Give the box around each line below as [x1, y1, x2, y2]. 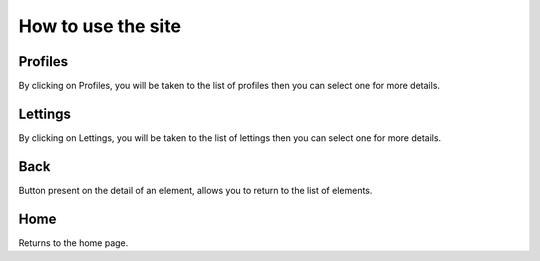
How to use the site [18, 15, 182, 37]
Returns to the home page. [18, 236, 129, 249]
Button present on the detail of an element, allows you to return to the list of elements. [18, 184, 373, 196]
